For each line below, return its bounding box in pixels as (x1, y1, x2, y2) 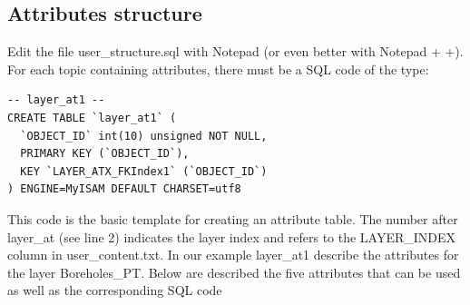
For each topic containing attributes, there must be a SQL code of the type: (7, 59, 429, 78)
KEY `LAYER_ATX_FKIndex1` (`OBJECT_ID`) (20, 164, 268, 178)
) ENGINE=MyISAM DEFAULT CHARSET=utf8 (7, 182, 241, 196)
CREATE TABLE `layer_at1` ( (7, 111, 177, 124)
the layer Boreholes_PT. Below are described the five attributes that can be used (7, 262, 461, 281)
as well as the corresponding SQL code (7, 280, 222, 300)
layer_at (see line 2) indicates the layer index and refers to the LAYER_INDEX (7, 227, 456, 246)
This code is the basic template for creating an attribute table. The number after (7, 209, 458, 228)
